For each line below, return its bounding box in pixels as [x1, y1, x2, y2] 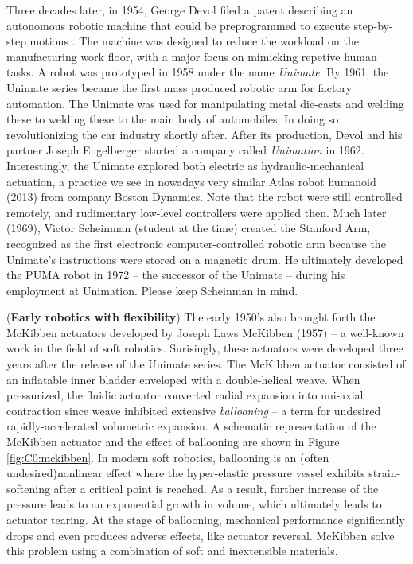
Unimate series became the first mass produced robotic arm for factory [6, 79, 353, 95]
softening [6, 480, 50, 496]
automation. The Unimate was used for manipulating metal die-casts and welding [6, 95, 404, 111]
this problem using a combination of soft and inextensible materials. [6, 543, 338, 559]
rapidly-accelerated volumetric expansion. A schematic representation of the [6, 418, 376, 434]
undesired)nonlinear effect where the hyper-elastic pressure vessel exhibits [6, 465, 365, 481]
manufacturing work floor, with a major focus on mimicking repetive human [6, 48, 377, 64]
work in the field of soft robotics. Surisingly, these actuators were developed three [6, 340, 403, 356]
